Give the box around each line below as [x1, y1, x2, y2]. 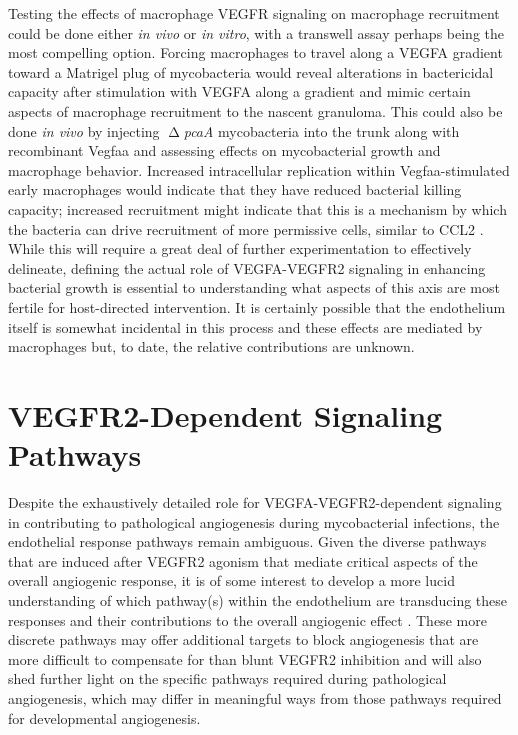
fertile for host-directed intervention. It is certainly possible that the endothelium [8, 296, 506, 317]
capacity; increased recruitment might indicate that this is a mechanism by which [8, 198, 507, 219]
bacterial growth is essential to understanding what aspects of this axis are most [8, 277, 500, 298]
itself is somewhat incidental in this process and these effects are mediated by [8, 316, 483, 337]
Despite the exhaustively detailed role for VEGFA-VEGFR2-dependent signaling [8, 492, 502, 512]
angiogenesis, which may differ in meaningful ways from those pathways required [8, 687, 502, 708]
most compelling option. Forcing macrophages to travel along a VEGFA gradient [8, 42, 503, 63]
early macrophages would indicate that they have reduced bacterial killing [8, 179, 462, 200]
